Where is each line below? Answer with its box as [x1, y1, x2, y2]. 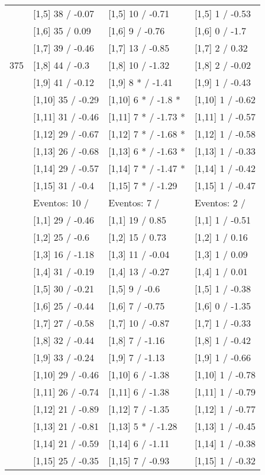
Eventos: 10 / [33, 196, 89, 209]
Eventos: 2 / [194, 196, 245, 209]
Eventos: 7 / [108, 196, 160, 209]
